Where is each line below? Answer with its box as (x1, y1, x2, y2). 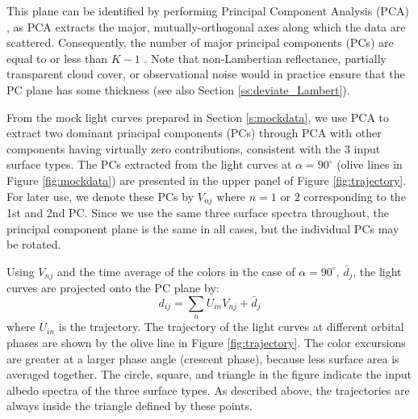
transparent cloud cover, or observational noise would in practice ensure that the (6, 65, 405, 82)
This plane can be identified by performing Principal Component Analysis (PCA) (6, 2, 409, 19)
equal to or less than (6, 49, 108, 66)
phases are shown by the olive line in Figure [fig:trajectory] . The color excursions (6, 334, 406, 351)
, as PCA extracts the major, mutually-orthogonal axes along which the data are (6, 18, 406, 35)
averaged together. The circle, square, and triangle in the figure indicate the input (6, 366, 412, 383)
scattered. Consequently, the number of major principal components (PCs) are (6, 34, 394, 51)
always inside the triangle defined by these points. (6, 397, 253, 414)
